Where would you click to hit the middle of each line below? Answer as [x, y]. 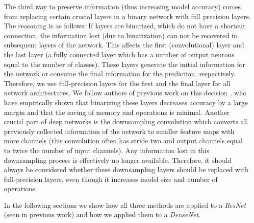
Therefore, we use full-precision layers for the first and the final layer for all [117, 83]
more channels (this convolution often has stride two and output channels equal [123, 141]
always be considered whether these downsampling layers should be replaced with [126, 169]
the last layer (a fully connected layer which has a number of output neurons [119, 54]
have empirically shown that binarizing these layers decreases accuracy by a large [126, 102]
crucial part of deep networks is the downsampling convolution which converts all [126, 122]
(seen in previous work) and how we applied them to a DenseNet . [102, 214]
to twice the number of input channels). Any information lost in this [107, 150]
